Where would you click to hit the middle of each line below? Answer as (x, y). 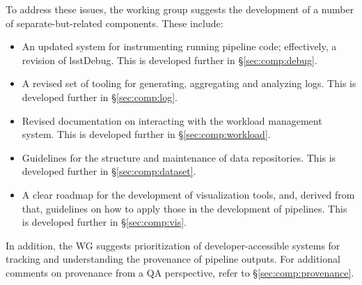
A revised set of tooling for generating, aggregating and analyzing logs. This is (189, 83)
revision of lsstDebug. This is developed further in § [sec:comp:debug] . (170, 60)
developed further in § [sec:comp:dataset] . (109, 171)
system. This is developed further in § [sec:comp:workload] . (146, 134)
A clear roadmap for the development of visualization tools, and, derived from (188, 194)
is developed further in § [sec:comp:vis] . (104, 222)
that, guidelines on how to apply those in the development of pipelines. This (184, 208)
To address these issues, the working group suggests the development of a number (180, 9)
